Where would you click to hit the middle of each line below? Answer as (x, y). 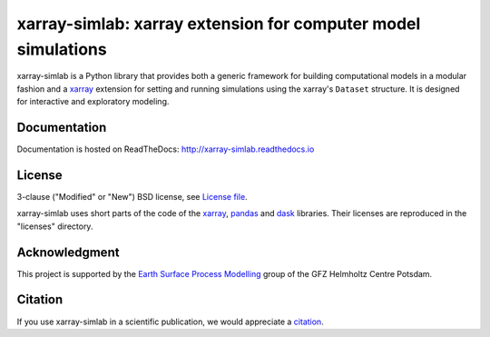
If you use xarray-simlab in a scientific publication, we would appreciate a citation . (170, 322)
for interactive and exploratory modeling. (93, 102)
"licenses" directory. (55, 226)
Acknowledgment (68, 252)
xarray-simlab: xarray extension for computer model (219, 24)
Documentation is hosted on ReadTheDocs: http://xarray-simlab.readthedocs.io (166, 149)
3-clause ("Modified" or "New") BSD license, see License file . (132, 196)
